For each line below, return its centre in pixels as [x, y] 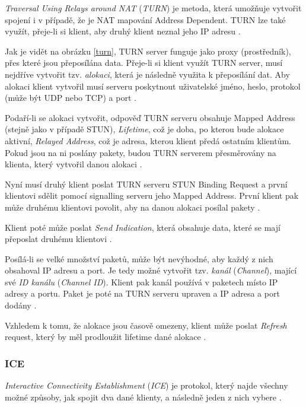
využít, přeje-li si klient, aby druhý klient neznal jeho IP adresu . [123, 31]
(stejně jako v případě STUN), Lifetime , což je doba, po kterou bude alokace [144, 129]
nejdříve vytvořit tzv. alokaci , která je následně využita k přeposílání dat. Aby [147, 74]
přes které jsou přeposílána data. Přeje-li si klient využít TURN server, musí [144, 63]
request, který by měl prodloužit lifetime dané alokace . [106, 337]
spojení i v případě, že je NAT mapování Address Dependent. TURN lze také [145, 19]
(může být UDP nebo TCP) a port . [71, 98]
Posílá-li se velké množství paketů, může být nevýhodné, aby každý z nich [139, 258]
